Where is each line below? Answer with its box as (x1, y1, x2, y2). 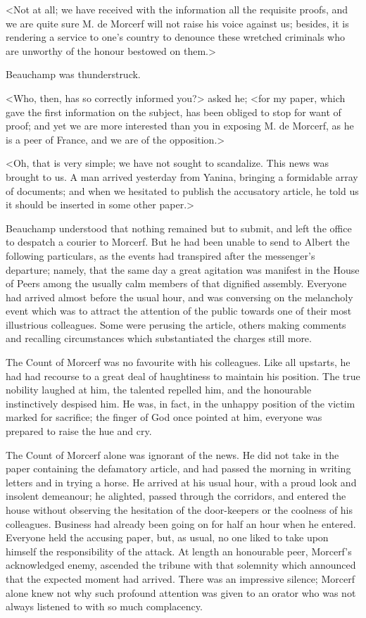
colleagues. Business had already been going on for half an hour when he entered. (6, 516, 356, 531)
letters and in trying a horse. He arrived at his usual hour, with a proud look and (6, 474, 357, 489)
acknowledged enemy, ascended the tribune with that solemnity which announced (6, 557, 356, 572)
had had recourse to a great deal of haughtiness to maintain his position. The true (6, 368, 360, 383)
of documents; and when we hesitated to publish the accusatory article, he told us (6, 183, 359, 198)
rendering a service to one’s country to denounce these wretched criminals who (6, 30, 345, 44)
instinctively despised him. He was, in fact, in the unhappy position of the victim (6, 396, 355, 410)
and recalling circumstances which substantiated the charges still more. (6, 331, 312, 346)
